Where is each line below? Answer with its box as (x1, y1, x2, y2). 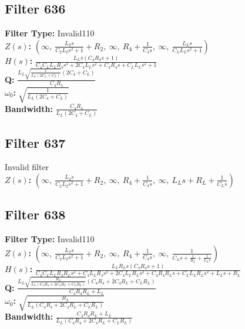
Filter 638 (5, 205, 66, 223)
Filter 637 (5, 133, 66, 151)
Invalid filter (5, 161, 49, 173)
